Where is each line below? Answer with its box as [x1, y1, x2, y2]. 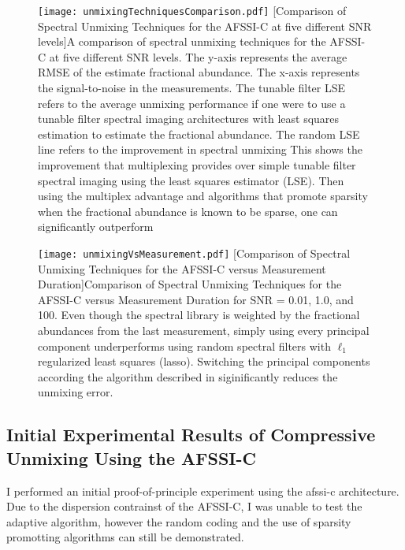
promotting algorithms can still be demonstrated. [6, 529, 244, 545]
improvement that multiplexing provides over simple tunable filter [38, 157, 356, 173]
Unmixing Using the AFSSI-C [6, 445, 257, 470]
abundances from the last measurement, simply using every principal [38, 322, 370, 338]
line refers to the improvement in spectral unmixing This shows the [38, 141, 362, 158]
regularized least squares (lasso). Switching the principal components [38, 353, 370, 370]
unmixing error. [38, 384, 113, 400]
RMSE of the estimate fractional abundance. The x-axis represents [38, 64, 360, 80]
